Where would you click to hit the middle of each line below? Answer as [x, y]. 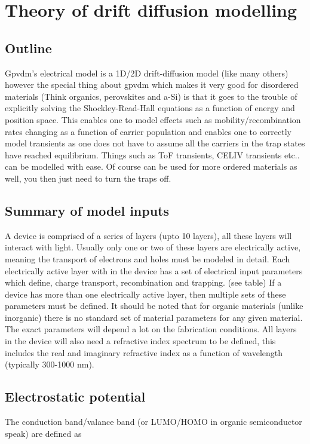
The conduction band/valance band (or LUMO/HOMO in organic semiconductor [154, 422]
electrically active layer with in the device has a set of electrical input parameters [154, 270]
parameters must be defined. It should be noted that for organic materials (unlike [154, 306]
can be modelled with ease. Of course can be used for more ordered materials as [151, 166]
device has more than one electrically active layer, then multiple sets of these [145, 294]
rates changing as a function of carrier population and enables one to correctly [148, 131]
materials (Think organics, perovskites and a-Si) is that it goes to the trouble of [151, 96]
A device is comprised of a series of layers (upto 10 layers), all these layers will [148, 235]
